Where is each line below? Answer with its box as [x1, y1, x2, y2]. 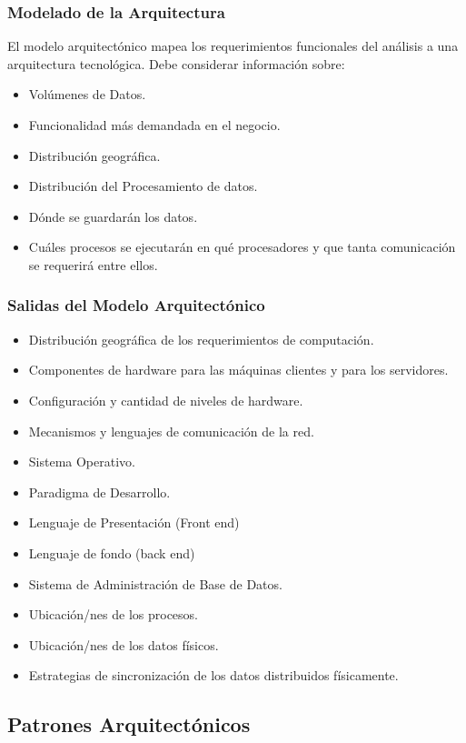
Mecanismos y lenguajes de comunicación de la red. [28, 421, 314, 440]
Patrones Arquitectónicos [7, 710, 251, 738]
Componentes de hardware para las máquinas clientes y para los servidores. [28, 360, 449, 379]
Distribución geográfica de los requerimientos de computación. [28, 329, 374, 348]
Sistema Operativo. [28, 452, 135, 471]
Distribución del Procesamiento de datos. [28, 176, 258, 196]
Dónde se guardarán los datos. [28, 206, 198, 226]
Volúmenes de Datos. [28, 85, 146, 104]
